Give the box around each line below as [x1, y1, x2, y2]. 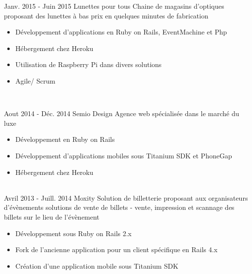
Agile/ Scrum [15, 75, 55, 86]
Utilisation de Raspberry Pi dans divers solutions [15, 59, 162, 69]
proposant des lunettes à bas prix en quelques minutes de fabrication [4, 10, 208, 20]
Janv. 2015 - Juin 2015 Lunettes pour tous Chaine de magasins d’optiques [4, 1, 224, 11]
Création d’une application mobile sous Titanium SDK [15, 260, 179, 271]
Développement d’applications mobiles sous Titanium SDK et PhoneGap [15, 150, 232, 160]
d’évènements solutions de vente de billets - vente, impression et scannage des [4, 202, 235, 212]
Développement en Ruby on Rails [15, 134, 115, 144]
